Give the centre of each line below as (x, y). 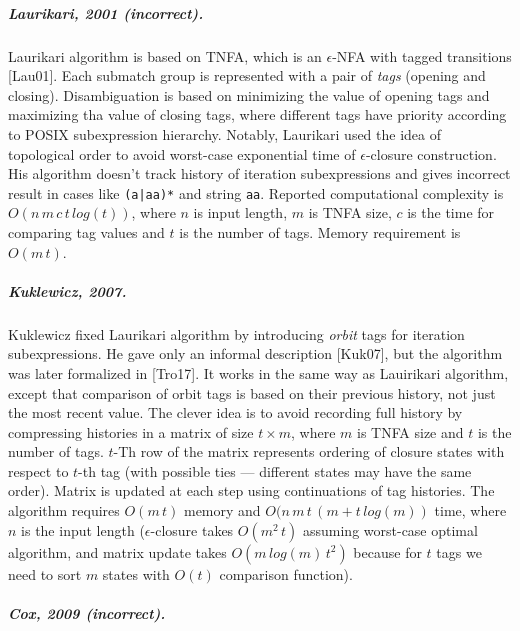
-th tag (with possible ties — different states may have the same (275, 470)
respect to (38, 470)
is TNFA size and (410, 431)
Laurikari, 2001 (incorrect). (106, 12)
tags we (459, 551)
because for (387, 551)
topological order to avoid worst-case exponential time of (182, 153)
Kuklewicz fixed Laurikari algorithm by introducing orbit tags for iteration (236, 333)
